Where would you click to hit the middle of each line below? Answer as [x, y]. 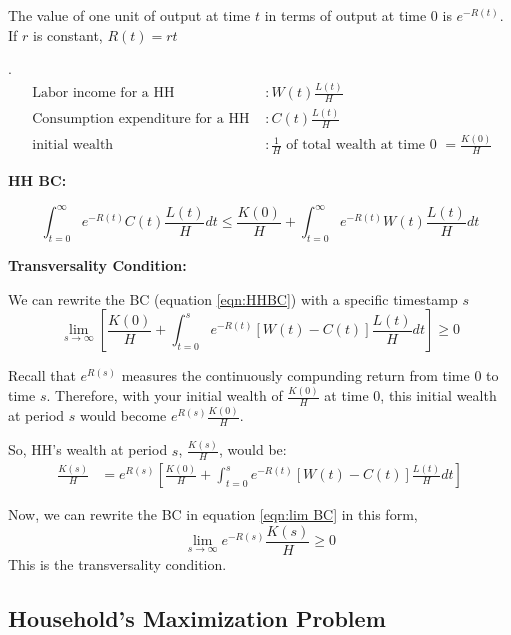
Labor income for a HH [103, 93]
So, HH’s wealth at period [88, 449]
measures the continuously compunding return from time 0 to [310, 375]
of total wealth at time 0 [361, 145]
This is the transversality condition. [117, 564]
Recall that [42, 375]
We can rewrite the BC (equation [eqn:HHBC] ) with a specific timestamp [233, 298]
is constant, [67, 34]
